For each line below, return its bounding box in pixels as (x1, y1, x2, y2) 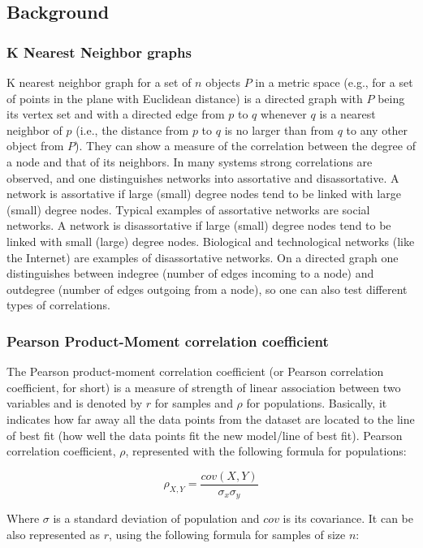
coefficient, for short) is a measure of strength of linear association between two (6, 378, 401, 395)
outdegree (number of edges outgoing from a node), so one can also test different (6, 280, 408, 297)
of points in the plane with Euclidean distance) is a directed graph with (6, 89, 363, 106)
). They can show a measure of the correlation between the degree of (75, 137, 416, 154)
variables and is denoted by (6, 395, 143, 412)
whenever (260, 106, 307, 123)
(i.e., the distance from (76, 121, 189, 138)
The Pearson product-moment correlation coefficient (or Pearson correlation (6, 363, 384, 380)
